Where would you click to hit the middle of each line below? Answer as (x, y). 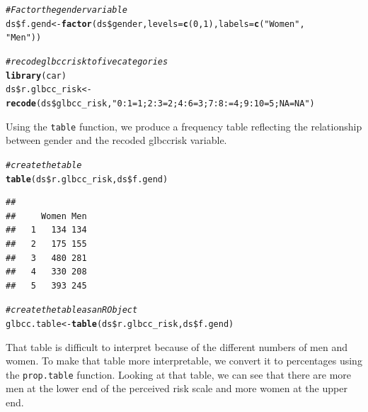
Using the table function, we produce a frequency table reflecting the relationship (184, 126)
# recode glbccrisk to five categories (87, 61)
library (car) (36, 76)
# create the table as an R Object (72, 310)
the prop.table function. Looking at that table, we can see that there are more (179, 374)
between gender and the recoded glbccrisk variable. (116, 140)
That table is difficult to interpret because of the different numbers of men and (177, 346)
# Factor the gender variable (67, 10)
